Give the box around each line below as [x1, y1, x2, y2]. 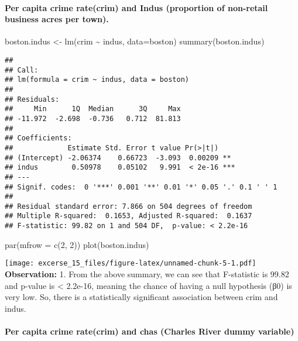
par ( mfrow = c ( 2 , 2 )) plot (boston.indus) [5, 238, 149, 250]
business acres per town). [5, 13, 109, 25]
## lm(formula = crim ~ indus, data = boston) [5, 75, 189, 84]
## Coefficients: [5, 134, 72, 143]
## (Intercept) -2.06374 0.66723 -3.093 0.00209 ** [5, 153, 231, 162]
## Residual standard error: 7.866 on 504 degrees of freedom [5, 202, 252, 211]
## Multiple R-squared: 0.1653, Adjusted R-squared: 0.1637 [5, 212, 252, 221]
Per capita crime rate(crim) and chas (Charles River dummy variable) [5, 325, 294, 337]
